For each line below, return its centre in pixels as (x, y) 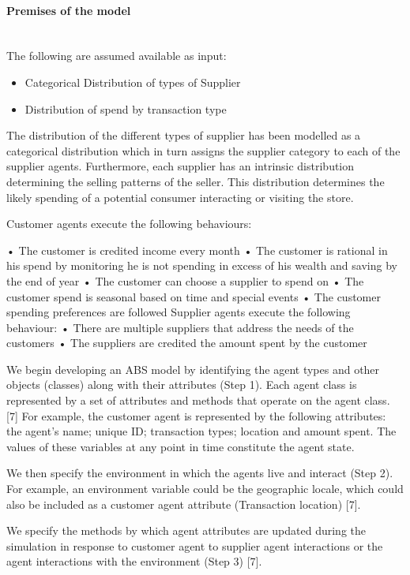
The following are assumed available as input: (117, 56)
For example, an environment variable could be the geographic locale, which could (205, 489)
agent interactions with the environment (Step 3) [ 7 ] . (134, 561)
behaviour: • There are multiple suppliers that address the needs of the (180, 327)
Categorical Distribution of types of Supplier (133, 82)
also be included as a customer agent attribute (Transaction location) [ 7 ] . (184, 504)
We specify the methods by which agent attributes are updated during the (186, 530)
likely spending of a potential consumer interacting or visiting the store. (180, 197)
